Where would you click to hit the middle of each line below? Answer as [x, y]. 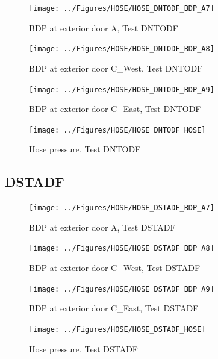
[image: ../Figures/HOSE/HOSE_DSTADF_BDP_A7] [122, 208]
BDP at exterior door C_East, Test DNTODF [115, 109]
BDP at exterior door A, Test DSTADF [102, 227]
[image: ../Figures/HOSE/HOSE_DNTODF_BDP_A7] [122, 8]
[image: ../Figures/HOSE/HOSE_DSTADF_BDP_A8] [122, 248]
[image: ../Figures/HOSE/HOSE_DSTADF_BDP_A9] [122, 289]
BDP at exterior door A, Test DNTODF [104, 27]
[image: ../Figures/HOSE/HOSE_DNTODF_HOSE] [117, 130]
